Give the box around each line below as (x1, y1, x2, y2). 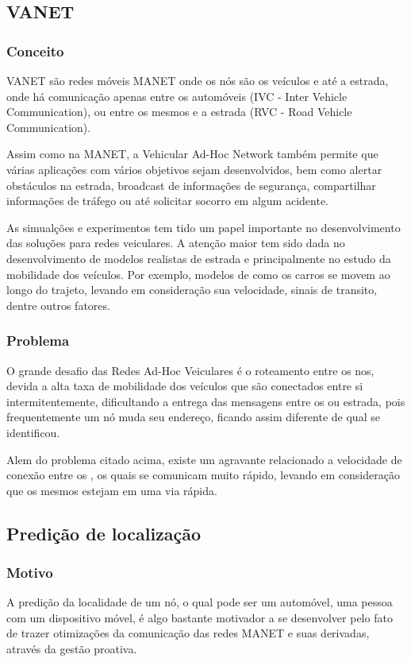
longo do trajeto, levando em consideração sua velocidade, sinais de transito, (6, 281, 378, 298)
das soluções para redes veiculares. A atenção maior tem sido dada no (6, 234, 345, 251)
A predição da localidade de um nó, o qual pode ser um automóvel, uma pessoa (6, 594, 393, 610)
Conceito (6, 41, 64, 60)
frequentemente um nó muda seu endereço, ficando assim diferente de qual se (6, 408, 380, 425)
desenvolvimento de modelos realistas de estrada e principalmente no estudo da (6, 250, 391, 266)
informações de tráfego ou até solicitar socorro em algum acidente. (6, 192, 328, 209)
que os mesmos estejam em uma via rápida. (6, 482, 217, 498)
